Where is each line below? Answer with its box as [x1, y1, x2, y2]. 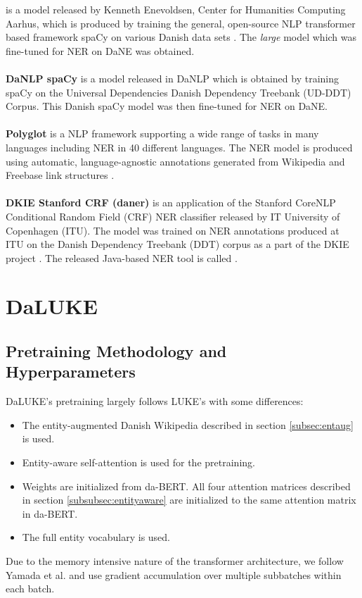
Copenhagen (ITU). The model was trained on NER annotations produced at [6, 223, 340, 237]
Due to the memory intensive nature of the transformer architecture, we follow [6, 554, 344, 568]
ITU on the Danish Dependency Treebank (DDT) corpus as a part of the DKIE [6, 237, 349, 251]
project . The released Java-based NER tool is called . [6, 250, 238, 265]
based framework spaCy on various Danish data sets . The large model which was [6, 30, 357, 44]
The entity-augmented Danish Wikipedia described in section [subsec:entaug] [22, 417, 354, 432]
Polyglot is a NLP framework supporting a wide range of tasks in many [6, 126, 319, 141]
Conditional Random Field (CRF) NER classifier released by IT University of [6, 208, 340, 223]
